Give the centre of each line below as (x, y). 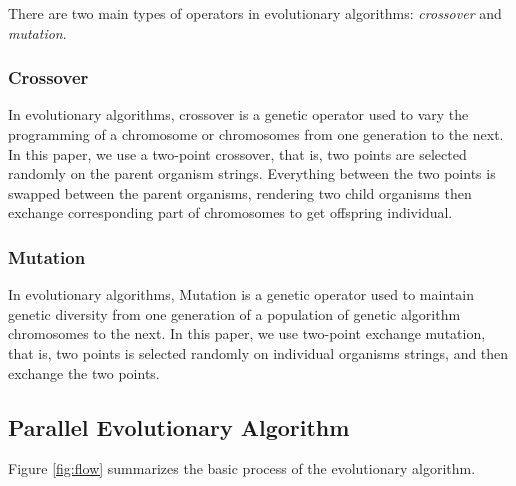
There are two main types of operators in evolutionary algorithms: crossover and (255, 13)
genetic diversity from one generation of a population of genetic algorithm (234, 313)
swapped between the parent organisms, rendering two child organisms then (240, 192)
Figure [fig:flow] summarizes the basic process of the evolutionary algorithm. (242, 468)
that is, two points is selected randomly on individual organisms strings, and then (258, 352)
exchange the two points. (84, 372)
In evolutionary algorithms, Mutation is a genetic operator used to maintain (241, 294)
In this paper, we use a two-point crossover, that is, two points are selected (237, 153)
